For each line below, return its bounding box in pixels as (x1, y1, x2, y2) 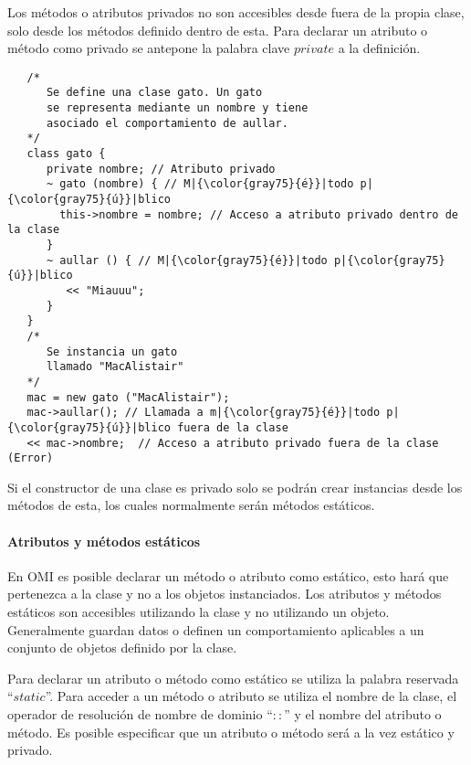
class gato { (26, 147, 106, 161)
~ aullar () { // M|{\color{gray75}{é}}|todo (46, 253, 328, 267)
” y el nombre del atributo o (284, 704, 442, 723)
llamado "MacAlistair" (46, 360, 184, 374)
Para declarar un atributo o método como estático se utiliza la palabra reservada (7, 668, 459, 687)
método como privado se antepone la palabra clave (7, 38, 290, 58)
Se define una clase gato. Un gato (46, 86, 263, 100)
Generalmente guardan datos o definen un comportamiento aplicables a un (7, 620, 424, 639)
